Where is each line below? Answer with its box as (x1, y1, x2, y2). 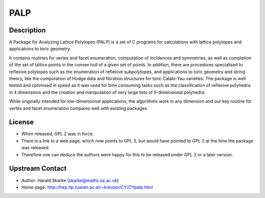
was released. (21, 145, 50, 151)
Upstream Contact (9, 165, 67, 173)
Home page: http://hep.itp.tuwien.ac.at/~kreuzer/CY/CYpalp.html (21, 184, 153, 190)
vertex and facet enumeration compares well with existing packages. (9, 105, 148, 111)
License (9, 118, 34, 126)
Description (9, 26, 46, 34)
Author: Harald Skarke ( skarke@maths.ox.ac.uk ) (21, 177, 119, 183)
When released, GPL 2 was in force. (21, 131, 94, 137)
